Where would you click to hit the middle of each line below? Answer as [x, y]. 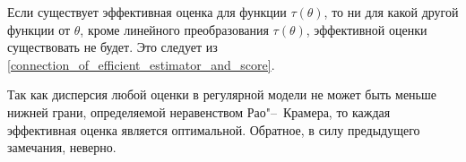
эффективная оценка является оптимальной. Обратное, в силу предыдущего [214, 129]
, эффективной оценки [367, 29]
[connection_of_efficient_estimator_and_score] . [141, 64]
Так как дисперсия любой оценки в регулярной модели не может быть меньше [222, 94]
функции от [39, 29]
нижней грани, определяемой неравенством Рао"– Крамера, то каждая [199, 111]
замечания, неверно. [62, 147]
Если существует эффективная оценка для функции [147, 12]
